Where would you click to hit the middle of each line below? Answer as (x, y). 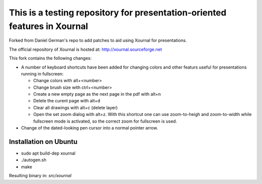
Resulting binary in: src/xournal (40, 176)
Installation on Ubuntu (43, 142)
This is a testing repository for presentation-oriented (118, 13)
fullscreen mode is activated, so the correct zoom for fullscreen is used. (105, 121)
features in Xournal (49, 26)
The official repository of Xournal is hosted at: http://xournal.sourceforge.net (85, 49)
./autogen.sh (34, 160)
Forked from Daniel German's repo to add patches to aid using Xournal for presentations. (98, 41)
